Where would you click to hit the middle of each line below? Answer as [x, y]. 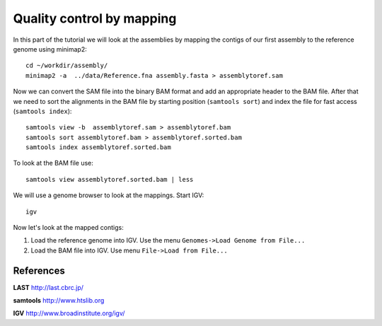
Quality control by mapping [95, 18]
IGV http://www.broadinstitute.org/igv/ [69, 313]
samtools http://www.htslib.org [59, 301]
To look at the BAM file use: [53, 163]
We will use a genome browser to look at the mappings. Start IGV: [109, 195]
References [39, 270]
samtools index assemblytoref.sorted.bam [98, 147]
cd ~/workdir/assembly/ [67, 66]
